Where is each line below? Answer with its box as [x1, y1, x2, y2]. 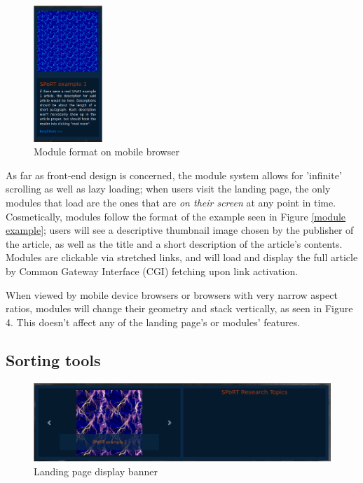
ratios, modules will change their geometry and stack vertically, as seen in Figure [6, 301, 353, 316]
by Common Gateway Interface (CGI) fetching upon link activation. [6, 263, 299, 278]
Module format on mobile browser [34, 144, 179, 159]
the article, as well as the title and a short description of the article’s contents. [6, 236, 343, 251]
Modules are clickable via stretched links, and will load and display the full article [6, 250, 358, 265]
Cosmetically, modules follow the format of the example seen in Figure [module [6, 209, 346, 223]
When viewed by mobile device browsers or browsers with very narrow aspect [6, 287, 338, 302]
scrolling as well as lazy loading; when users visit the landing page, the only [6, 181, 331, 196]
